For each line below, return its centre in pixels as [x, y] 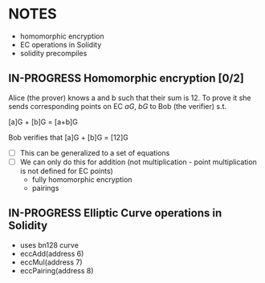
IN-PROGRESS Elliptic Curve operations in [115, 213]
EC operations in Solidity [61, 44]
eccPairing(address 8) [57, 270]
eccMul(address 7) [51, 262]
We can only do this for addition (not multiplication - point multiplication [138, 162]
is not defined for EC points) [67, 171]
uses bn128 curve [49, 245]
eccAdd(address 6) [52, 253]
